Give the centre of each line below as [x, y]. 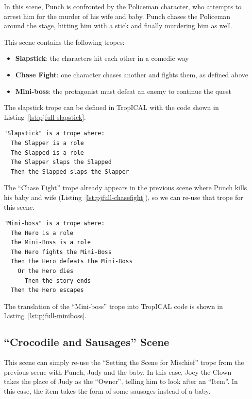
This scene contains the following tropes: [64, 42]
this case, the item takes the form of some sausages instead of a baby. [107, 391]
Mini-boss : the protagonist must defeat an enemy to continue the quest [123, 91]
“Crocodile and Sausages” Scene [87, 342]
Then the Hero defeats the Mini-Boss [72, 262]
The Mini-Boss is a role [51, 243]
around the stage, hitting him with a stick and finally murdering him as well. [118, 26]
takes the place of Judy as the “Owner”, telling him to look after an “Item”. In [121, 381]
